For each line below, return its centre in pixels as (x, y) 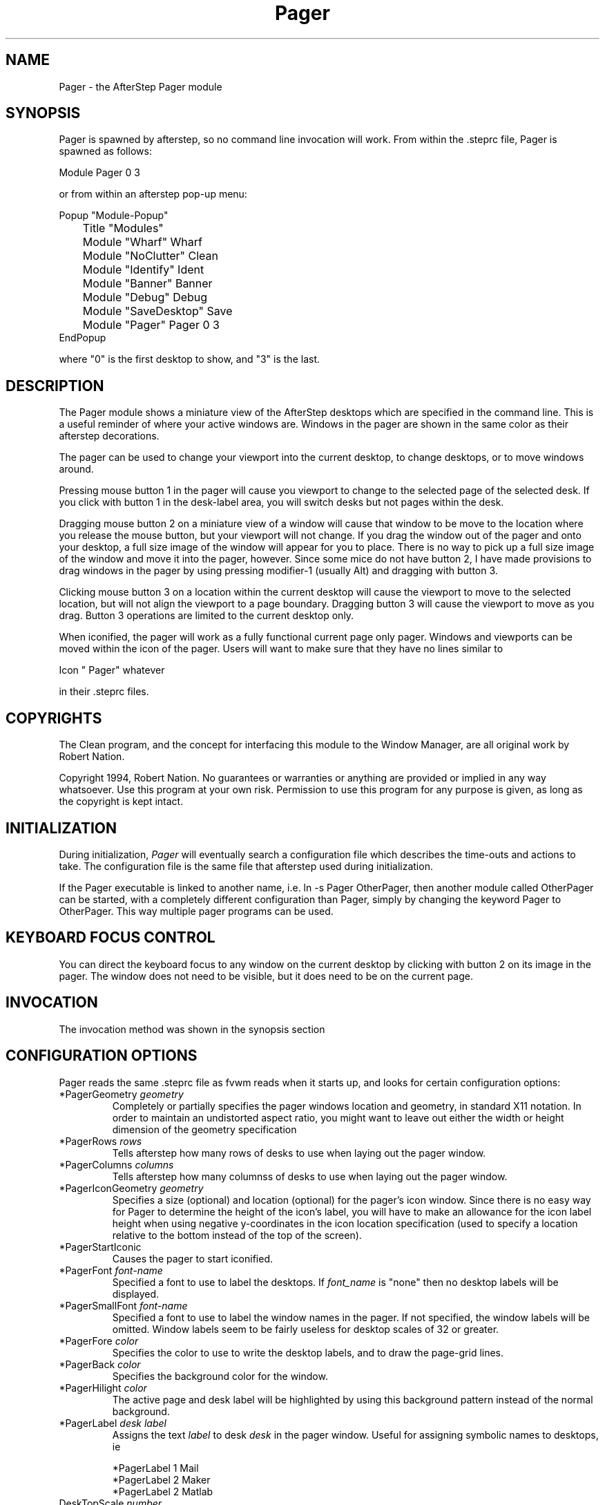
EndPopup (83, 338)
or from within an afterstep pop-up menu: (153, 194)
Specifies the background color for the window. (220, 1376)
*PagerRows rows (100, 1141)
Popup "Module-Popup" (114, 216)
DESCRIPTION (55, 386)
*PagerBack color (100, 1364)
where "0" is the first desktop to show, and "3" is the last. (190, 359)
